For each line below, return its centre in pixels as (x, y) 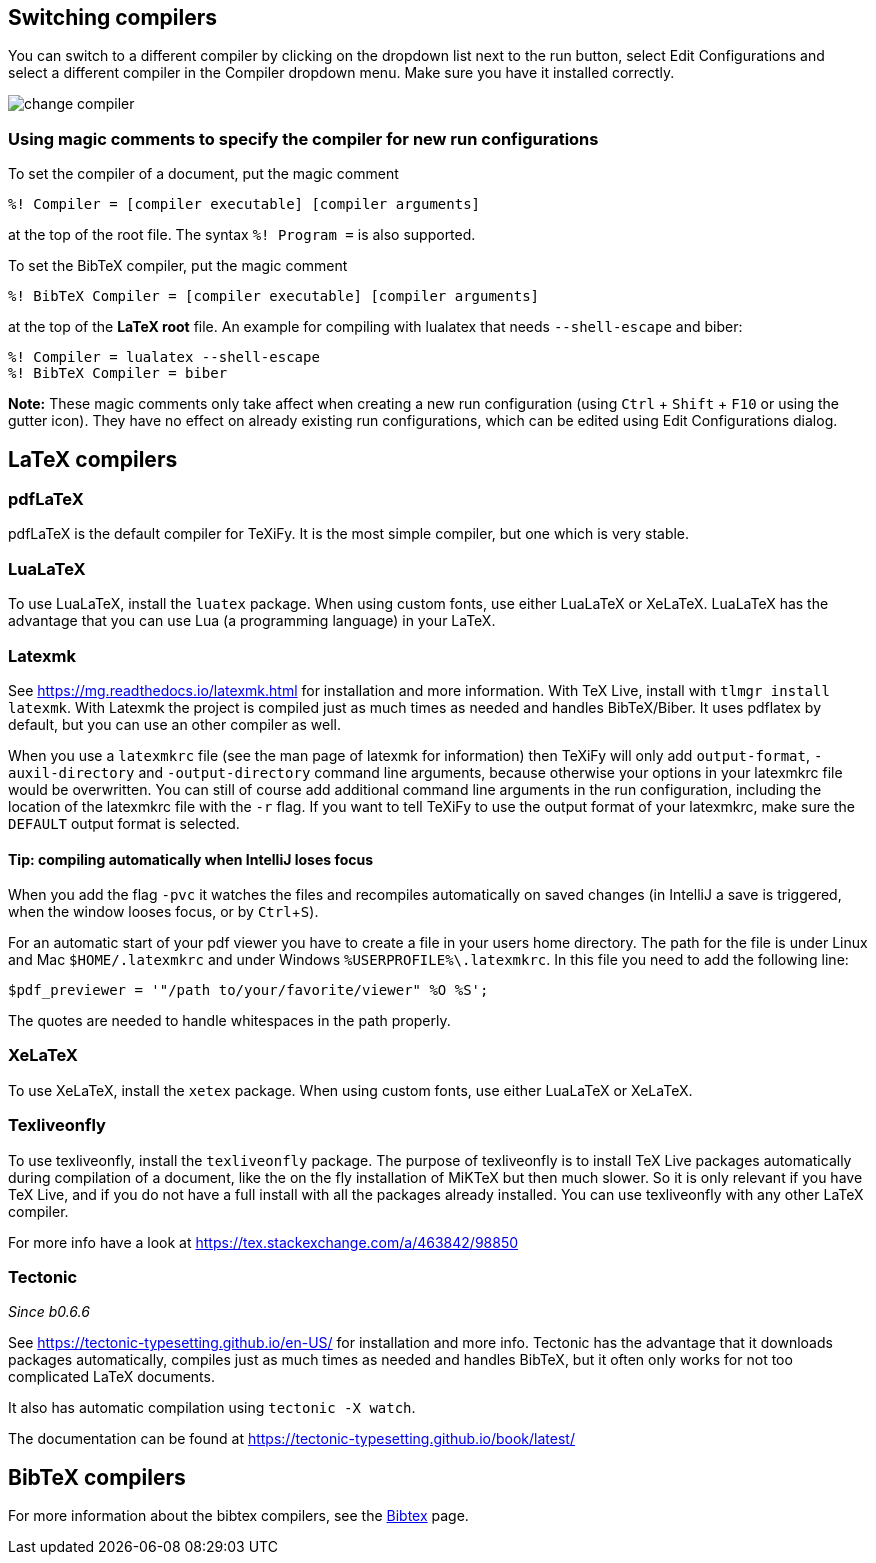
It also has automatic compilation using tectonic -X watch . (212, 1408)
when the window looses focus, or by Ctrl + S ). (163, 912)
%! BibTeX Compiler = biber (118, 373)
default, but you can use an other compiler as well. (174, 724)
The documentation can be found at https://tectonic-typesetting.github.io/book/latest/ (291, 1439)
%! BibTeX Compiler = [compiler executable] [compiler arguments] (274, 296)
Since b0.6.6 (49, 1312)
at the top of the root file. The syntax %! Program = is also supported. (242, 235)
